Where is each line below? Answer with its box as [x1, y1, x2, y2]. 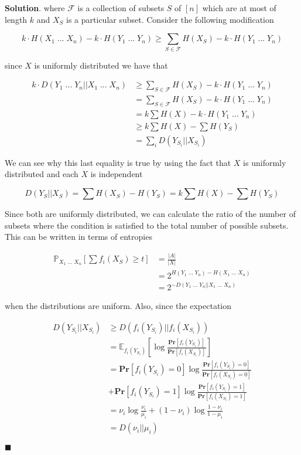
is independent [90, 168, 143, 180]
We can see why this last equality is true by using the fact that [5, 156, 231, 168]
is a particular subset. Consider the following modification [66, 13, 274, 25]
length [5, 13, 28, 25]
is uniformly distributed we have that [34, 59, 168, 71]
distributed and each [5, 168, 78, 180]
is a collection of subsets [77, 2, 165, 13]
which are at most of [202, 2, 276, 13]
